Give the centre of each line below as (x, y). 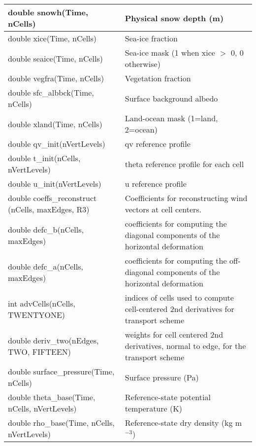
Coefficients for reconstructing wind (186, 198)
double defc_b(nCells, (46, 229)
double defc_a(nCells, (46, 266)
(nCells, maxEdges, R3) (49, 209)
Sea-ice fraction (151, 38)
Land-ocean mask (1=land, (171, 118)
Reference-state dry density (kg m (183, 423)
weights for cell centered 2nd (174, 334)
